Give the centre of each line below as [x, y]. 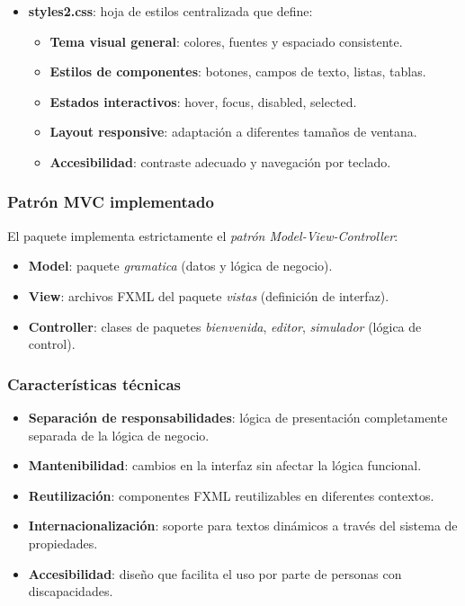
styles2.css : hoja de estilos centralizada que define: [170, 11]
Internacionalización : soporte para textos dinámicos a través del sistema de [243, 526]
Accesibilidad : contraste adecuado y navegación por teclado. [220, 161]
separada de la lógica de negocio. [119, 435]
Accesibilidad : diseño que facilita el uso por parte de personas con [215, 573]
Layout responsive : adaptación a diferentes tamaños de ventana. [233, 132]
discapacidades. [71, 591]
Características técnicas [94, 383]
